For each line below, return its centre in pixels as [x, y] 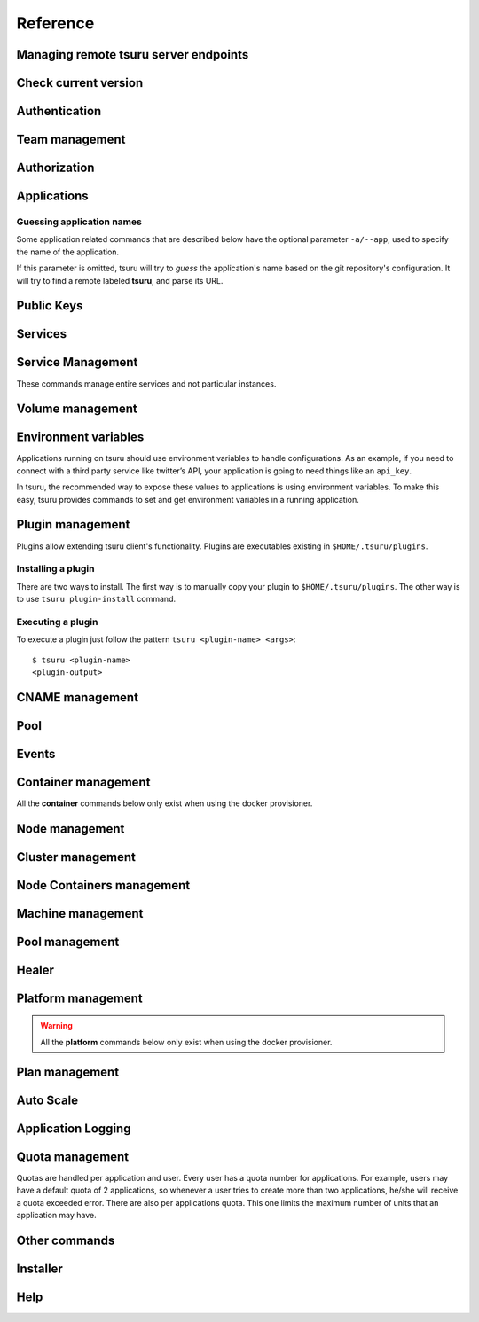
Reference [55, 23]
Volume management [77, 409]
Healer [35, 970]
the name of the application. [68, 252]
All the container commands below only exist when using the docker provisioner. [165, 803]
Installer [40, 1268]
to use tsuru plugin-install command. [96, 599]
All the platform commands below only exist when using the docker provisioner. [186, 1042]
